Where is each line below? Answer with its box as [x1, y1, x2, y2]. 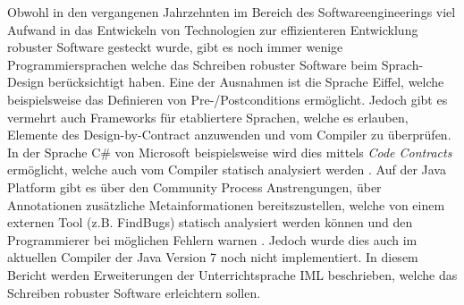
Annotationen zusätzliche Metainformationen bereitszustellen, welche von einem [7, 195, 445, 214]
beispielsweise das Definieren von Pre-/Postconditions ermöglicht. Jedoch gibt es [7, 89, 448, 108]
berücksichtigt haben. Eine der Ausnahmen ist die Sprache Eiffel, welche [47, 72, 444, 91]
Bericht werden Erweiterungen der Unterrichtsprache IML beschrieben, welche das [7, 265, 458, 284]
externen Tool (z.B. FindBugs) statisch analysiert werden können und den [7, 213, 413, 232]
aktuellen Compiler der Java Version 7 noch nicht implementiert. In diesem [7, 248, 418, 267]
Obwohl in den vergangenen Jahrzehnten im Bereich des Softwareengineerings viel [7, 3, 456, 21]
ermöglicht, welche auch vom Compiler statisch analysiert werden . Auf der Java [7, 160, 446, 179]
